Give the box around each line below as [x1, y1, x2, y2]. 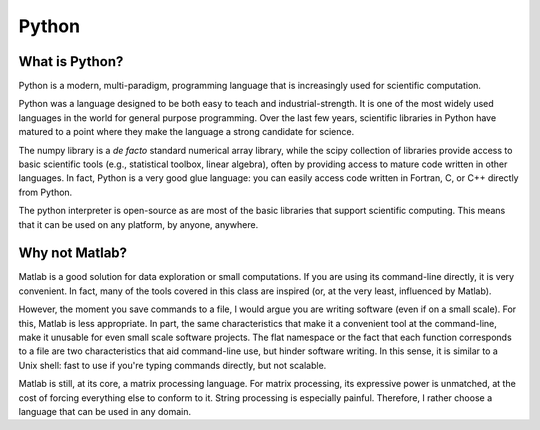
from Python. [18, 186, 73, 198]
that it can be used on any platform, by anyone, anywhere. [18, 218, 259, 230]
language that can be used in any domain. [18, 406, 192, 417]
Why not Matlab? [18, 245, 128, 262]
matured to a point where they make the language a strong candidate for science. [18, 126, 355, 138]
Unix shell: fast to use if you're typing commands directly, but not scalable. [18, 359, 327, 371]
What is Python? [18, 53, 124, 70]
